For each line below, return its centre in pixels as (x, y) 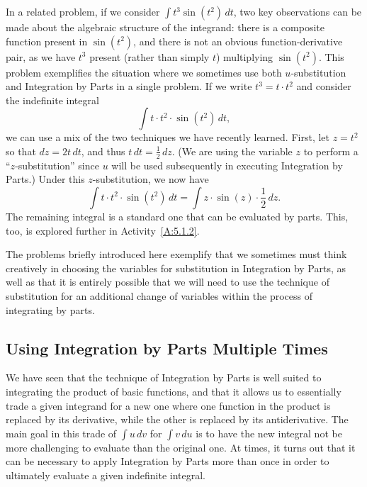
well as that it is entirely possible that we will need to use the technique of (168, 282)
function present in (47, 41)
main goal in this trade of (61, 433)
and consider (324, 86)
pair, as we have (41, 56)
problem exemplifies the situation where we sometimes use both (144, 72)
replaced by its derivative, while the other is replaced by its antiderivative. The (177, 419)
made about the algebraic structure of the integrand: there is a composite (165, 27)
